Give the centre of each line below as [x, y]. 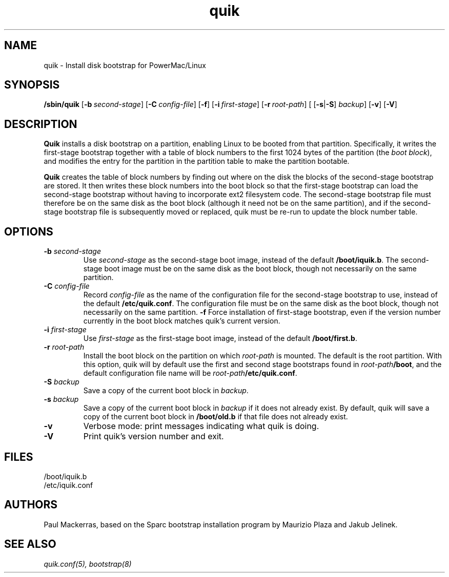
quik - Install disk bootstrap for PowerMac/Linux [125, 65]
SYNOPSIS [32, 85]
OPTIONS [29, 231]
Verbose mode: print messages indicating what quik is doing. [201, 426]
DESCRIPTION [41, 124]
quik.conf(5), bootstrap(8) [88, 564]
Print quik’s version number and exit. [154, 436]
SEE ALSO [30, 544]
